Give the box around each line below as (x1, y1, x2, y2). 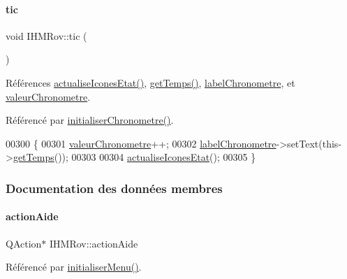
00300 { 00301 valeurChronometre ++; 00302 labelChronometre (6, 136, 276, 150)
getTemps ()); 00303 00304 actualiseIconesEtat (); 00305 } (13, 150, 256, 164)
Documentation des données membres (6, 179, 223, 196)
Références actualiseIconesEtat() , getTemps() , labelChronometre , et (6, 75, 295, 90)
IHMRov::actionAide (50, 236, 138, 250)
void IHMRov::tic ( (6, 28, 87, 43)
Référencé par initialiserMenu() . (6, 259, 142, 274)
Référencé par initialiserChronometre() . (6, 113, 174, 127)
